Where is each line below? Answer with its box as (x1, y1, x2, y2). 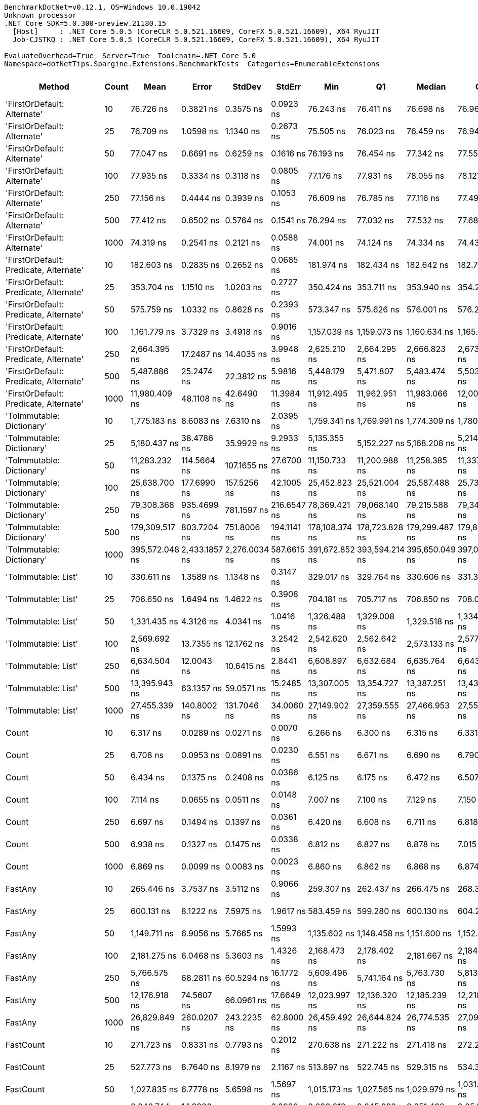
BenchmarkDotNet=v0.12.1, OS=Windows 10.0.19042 (4, 3, 201, 11)
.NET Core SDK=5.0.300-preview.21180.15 (4, 19, 167, 27)
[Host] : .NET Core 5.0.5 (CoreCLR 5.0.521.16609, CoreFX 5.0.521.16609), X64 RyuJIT (12, 27, 380, 35)
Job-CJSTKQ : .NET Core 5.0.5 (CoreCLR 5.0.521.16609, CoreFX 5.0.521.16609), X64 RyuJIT (12, 35, 380, 44)
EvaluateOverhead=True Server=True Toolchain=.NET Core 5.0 (4, 52, 256, 60)
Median (416, 82, 446, 92)
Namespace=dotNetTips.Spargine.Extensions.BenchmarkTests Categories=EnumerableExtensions (4, 60, 380, 68)
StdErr (276, 82, 301, 92)
